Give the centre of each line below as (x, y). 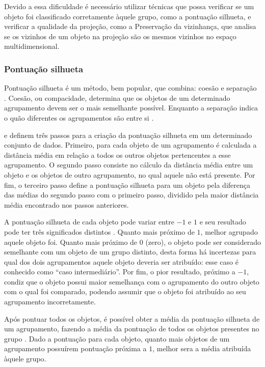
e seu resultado (223, 222)
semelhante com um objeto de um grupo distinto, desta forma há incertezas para (130, 252)
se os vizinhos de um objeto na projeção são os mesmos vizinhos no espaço (120, 36)
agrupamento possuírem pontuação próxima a (75, 348)
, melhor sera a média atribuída (202, 348)
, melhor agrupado (229, 231)
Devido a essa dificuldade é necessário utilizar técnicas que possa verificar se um (129, 6)
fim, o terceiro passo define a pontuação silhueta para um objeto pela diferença (127, 185)
